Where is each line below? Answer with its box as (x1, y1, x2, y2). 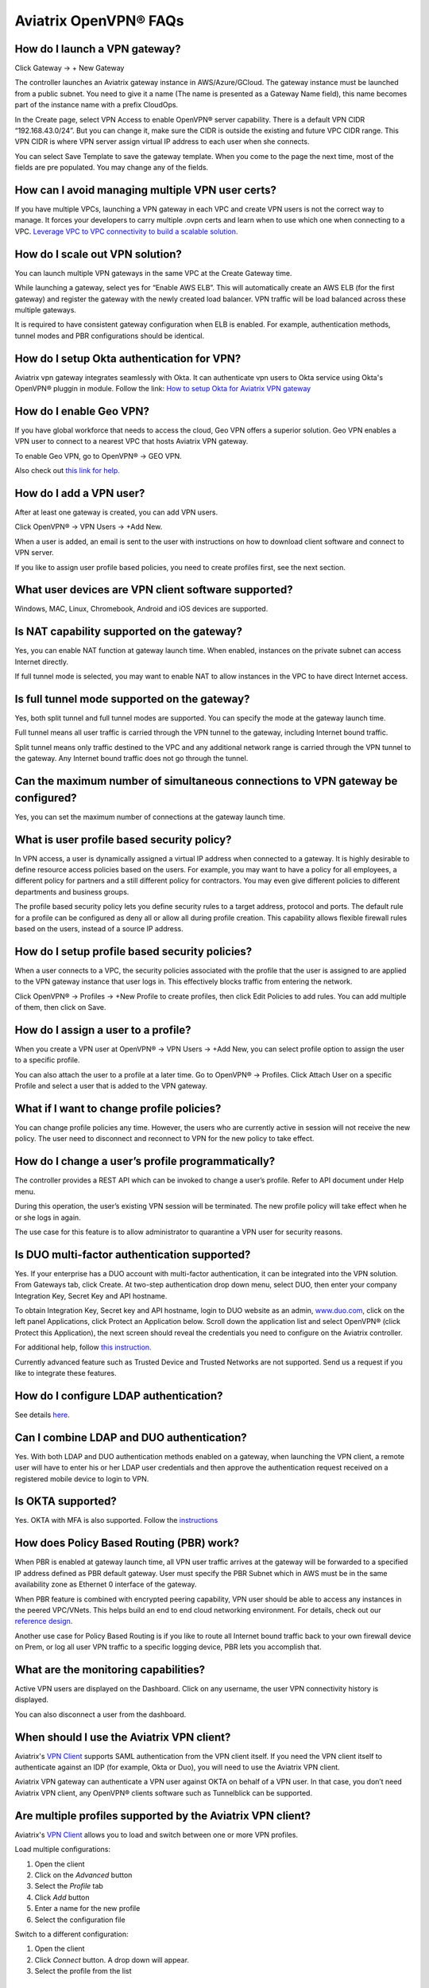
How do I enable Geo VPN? (14, 404, 150, 417)
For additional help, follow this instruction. (14, 1342, 152, 1352)
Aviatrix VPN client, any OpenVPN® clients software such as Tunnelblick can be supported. (14, 1788, 313, 1797)
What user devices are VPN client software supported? (14, 583, 293, 596)
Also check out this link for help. (14, 466, 121, 476)
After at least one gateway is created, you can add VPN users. (14, 507, 218, 517)
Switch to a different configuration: (14, 1929, 129, 1939)
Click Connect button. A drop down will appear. (34, 1955, 190, 1964)
